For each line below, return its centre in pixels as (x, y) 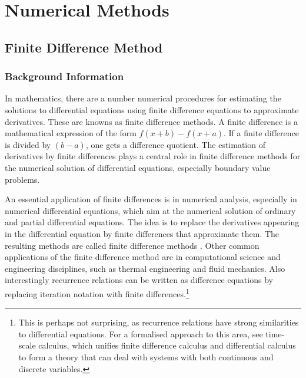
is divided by (28, 144)
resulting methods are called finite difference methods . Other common (132, 245)
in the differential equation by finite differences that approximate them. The (142, 233)
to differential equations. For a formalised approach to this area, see (141, 333)
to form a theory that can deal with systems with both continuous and (146, 356)
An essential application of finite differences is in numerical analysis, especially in (151, 199)
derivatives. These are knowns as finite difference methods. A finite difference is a (151, 121)
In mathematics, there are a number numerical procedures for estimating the (143, 98)
